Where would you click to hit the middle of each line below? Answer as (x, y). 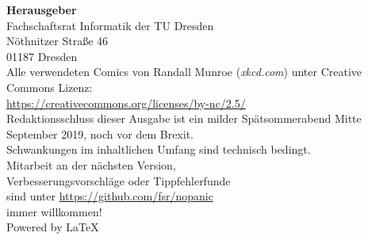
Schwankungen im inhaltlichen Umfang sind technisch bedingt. (159, 149)
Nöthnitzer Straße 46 (57, 41)
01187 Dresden (42, 56)
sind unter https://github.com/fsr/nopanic (110, 196)
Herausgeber (42, 10)
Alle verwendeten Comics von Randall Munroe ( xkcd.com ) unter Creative (184, 72)
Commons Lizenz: (50, 87)
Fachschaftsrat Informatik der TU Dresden (110, 25)
